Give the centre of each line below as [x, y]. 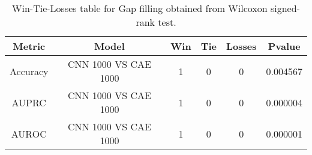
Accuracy [29, 71]
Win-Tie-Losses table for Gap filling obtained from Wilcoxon [140, 8]
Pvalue [284, 46]
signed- [285, 8]
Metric [29, 46]
